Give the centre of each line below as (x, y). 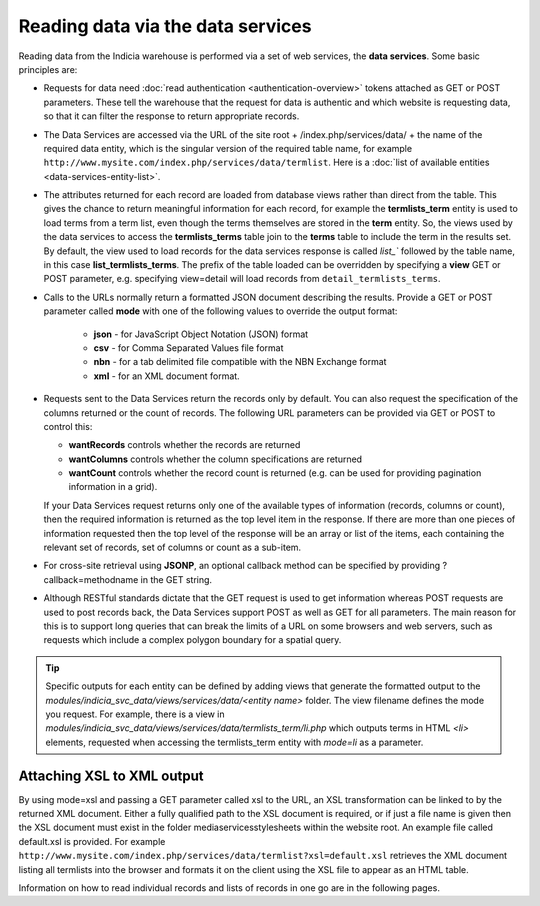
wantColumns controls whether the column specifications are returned (215, 459)
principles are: (48, 69)
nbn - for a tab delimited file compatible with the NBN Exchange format (240, 362)
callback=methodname (91, 579)
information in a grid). (113, 487)
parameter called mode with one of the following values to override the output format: (220, 311)
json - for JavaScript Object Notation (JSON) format (201, 334)
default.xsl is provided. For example (92, 841)
